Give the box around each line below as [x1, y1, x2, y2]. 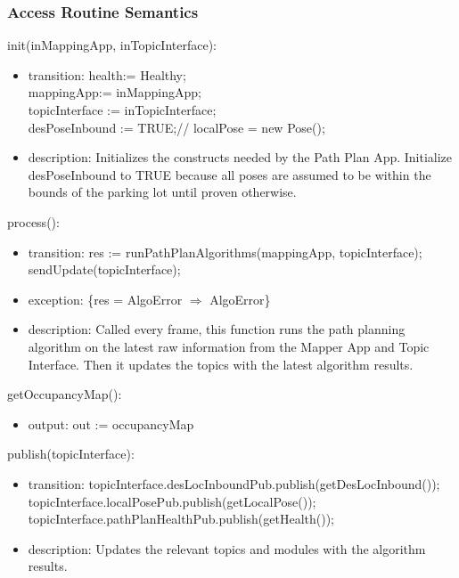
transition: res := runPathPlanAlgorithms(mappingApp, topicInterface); [28, 242, 422, 261]
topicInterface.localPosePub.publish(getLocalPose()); [28, 492, 316, 510]
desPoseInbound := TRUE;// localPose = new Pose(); [28, 118, 325, 136]
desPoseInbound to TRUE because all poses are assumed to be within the [28, 165, 431, 183]
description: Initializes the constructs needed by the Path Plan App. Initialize [28, 148, 453, 167]
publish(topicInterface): [7, 444, 135, 463]
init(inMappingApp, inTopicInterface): [7, 36, 217, 54]
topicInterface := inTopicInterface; [28, 101, 217, 118]
